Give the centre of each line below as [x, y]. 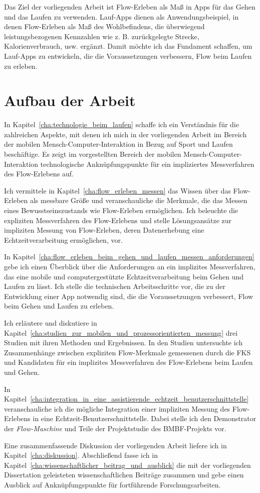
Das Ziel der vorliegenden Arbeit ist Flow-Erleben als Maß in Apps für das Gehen [130, 7]
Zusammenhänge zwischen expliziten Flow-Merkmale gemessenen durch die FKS [127, 352]
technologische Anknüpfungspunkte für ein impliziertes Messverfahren [147, 164]
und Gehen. [22, 372]
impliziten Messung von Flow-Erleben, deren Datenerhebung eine [104, 230]
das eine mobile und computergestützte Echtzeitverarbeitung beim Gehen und [124, 276]
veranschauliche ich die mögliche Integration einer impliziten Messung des [117, 408]
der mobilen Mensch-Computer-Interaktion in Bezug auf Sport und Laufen [118, 144]
